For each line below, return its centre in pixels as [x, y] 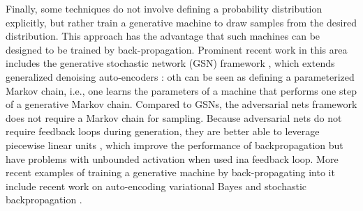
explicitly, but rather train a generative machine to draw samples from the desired [181, 22]
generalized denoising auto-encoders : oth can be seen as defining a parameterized [180, 76]
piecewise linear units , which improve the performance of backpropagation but [175, 144]
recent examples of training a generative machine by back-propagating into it [170, 172]
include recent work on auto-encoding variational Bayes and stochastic [156, 186]
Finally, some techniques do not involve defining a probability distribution [164, 8]
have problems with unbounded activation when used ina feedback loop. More [172, 158]
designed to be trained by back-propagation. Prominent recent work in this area [177, 49]
